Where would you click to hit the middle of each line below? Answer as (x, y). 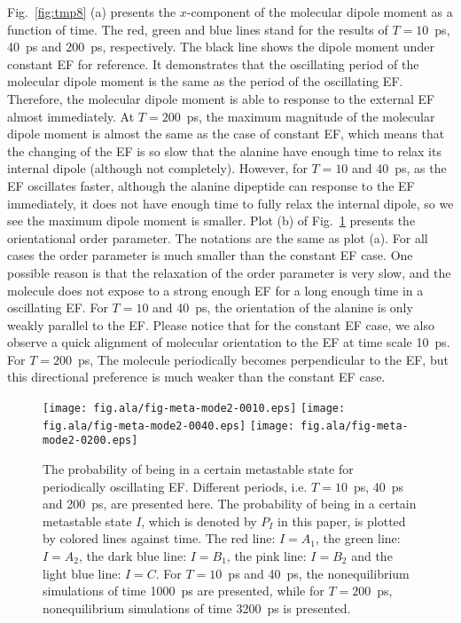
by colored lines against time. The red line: (159, 538)
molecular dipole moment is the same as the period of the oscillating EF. (205, 81)
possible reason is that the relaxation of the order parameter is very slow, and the (229, 272)
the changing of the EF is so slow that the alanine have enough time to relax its (224, 150)
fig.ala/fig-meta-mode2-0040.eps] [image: (168, 426)
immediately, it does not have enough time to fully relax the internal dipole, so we (230, 203)
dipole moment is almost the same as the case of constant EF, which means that (226, 134)
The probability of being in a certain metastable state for (198, 469)
